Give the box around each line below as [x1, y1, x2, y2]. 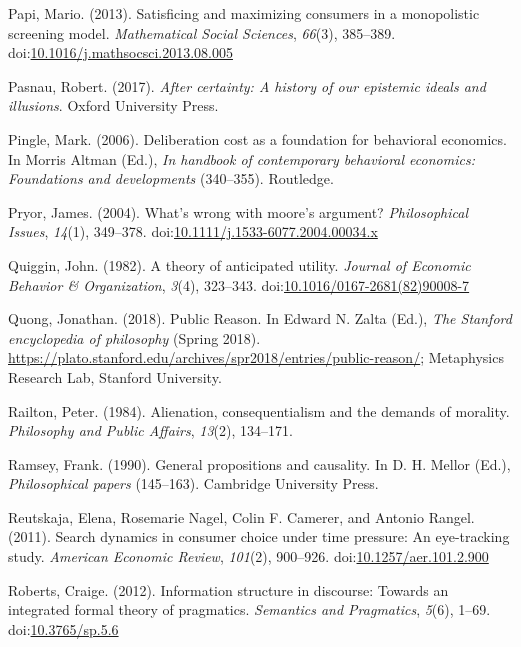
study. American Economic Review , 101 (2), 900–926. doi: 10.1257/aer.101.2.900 [8, 546, 489, 567]
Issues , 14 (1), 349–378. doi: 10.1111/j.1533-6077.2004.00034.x [8, 221, 378, 242]
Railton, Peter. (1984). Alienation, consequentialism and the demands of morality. [8, 400, 510, 421]
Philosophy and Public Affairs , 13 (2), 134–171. [8, 420, 293, 441]
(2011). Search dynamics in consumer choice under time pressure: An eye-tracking [8, 526, 510, 547]
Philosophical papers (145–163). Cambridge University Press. [8, 473, 379, 494]
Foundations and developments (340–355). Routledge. [8, 168, 334, 189]
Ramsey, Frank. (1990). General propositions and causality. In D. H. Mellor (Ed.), [8, 453, 511, 474]
